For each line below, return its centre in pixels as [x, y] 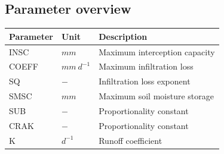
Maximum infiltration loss [146, 66]
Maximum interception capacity [157, 51]
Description [123, 36]
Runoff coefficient [131, 140]
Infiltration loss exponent [145, 81]
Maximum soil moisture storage [156, 96]
